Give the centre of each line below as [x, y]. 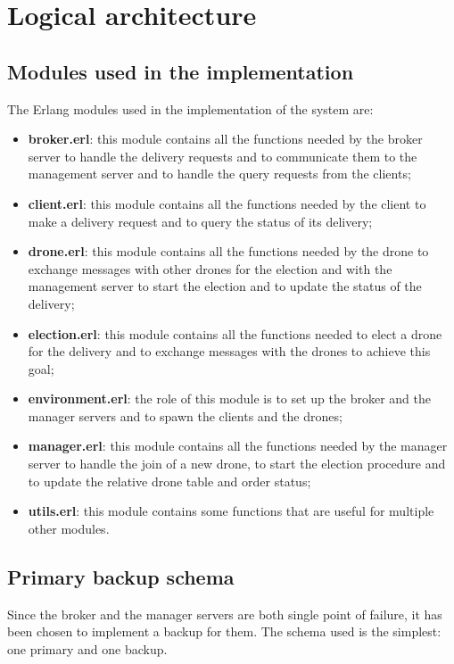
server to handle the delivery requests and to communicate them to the [223, 156]
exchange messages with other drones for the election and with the [210, 268]
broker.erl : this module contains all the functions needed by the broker [225, 139]
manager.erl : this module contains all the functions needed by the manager [238, 446]
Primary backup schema [121, 576]
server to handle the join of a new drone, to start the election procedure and [237, 464]
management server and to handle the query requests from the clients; [219, 174]
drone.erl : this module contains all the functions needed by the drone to [228, 251]
